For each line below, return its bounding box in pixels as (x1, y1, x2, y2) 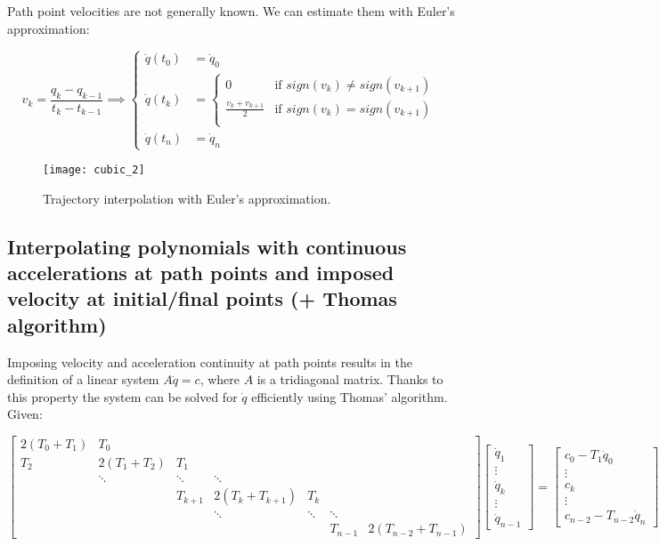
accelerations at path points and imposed (7, 259, 395, 285)
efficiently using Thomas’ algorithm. (251, 387, 448, 405)
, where (199, 370, 240, 389)
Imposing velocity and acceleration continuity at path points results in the (7, 352, 413, 371)
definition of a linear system (7, 370, 159, 389)
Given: (7, 405, 43, 423)
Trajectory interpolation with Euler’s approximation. (43, 189, 331, 207)
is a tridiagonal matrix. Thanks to (256, 370, 443, 389)
